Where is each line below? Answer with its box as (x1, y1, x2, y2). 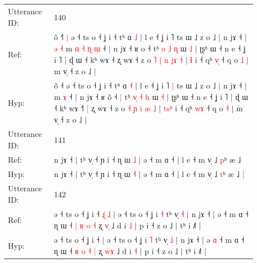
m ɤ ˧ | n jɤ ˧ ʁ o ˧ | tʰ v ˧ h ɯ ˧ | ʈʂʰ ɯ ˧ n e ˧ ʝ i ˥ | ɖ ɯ (54, 91, 248, 102)
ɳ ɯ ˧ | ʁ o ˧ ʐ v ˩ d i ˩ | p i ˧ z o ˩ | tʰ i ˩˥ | (54, 219, 201, 231)
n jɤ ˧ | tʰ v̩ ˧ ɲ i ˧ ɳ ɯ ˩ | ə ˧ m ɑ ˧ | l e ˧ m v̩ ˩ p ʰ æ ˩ (54, 154, 241, 165)
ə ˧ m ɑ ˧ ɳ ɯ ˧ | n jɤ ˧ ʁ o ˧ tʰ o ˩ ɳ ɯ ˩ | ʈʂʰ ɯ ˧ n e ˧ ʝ (54, 43, 246, 54)
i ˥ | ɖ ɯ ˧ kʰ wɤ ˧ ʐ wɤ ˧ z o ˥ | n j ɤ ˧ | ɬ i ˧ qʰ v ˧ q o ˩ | (54, 54, 249, 65)
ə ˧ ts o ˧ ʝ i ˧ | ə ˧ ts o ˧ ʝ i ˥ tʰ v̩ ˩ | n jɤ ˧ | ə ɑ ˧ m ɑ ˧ (54, 234, 245, 245)
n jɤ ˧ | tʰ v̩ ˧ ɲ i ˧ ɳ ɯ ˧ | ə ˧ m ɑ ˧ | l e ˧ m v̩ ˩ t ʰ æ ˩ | (54, 168, 245, 179)
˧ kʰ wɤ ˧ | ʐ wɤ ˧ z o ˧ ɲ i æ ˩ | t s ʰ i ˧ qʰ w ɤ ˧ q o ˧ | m (54, 102, 243, 114)
